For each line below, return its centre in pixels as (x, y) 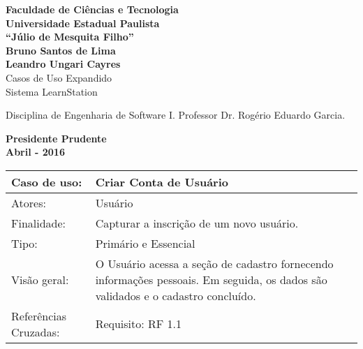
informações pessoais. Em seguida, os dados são (211, 279)
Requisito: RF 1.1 (139, 324)
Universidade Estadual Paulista (83, 23)
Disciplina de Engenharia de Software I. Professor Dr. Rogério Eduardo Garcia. (176, 115)
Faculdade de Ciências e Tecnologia (92, 9)
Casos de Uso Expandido (59, 77)
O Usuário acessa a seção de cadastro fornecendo (214, 263)
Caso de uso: (47, 181)
